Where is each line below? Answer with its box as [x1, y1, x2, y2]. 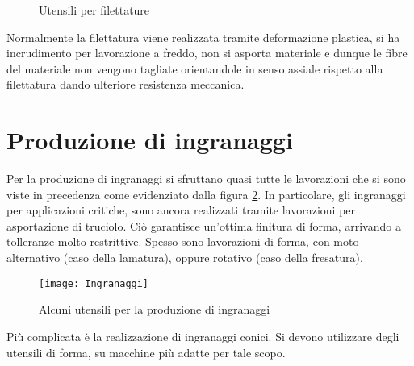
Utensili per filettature [39, 2, 150, 18]
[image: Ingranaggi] [39, 277, 149, 289]
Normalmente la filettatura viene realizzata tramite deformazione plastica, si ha [6, 28, 400, 45]
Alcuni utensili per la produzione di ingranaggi [39, 301, 270, 318]
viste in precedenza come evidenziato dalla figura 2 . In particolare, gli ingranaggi [6, 185, 406, 202]
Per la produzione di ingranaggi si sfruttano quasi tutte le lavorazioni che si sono [6, 170, 406, 187]
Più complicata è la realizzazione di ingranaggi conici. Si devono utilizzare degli [6, 327, 399, 344]
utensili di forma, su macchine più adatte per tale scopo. [6, 343, 286, 360]
